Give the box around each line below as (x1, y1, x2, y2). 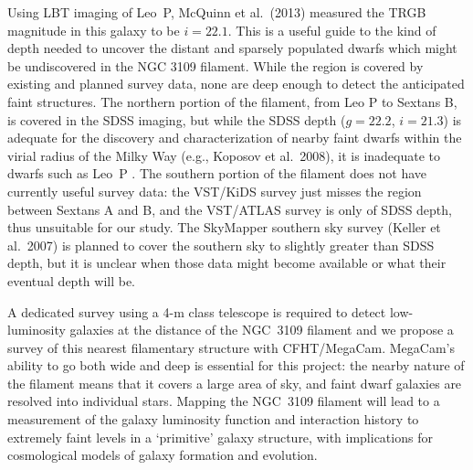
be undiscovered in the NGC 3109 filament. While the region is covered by (7, 56, 424, 75)
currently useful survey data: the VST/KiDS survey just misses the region (7, 181, 422, 200)
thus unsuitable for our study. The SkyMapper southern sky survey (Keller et (7, 218, 441, 237)
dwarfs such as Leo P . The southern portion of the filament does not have (7, 164, 426, 183)
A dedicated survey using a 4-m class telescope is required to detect (7, 302, 386, 321)
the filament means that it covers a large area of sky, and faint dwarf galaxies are (7, 373, 462, 392)
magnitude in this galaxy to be (7, 20, 180, 39)
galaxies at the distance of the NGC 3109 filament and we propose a (69, 320, 454, 339)
